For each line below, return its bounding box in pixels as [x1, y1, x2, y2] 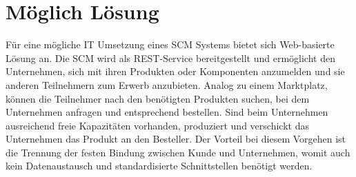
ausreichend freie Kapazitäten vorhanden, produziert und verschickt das [6, 118, 309, 132]
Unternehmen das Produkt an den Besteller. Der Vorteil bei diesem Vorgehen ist [6, 132, 346, 146]
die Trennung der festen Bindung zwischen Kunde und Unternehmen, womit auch [6, 145, 350, 159]
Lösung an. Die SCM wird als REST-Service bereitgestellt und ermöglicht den [6, 50, 335, 65]
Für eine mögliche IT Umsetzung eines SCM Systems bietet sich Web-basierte [6, 37, 335, 52]
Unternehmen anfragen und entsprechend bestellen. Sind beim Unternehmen [6, 105, 328, 119]
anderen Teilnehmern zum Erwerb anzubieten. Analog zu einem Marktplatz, [6, 77, 328, 92]
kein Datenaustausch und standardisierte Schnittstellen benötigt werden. [6, 158, 313, 173]
